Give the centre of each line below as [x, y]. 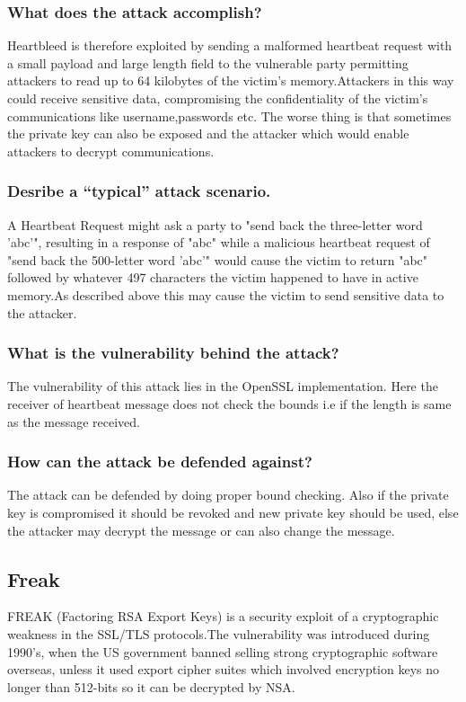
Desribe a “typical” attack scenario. [139, 191]
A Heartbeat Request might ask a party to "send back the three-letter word [215, 224]
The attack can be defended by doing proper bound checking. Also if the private [228, 495]
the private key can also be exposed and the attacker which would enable [208, 133]
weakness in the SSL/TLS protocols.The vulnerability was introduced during [219, 633]
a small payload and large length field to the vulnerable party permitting [208, 62]
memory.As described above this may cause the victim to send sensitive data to [226, 294]
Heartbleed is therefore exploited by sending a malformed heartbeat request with [230, 45]
